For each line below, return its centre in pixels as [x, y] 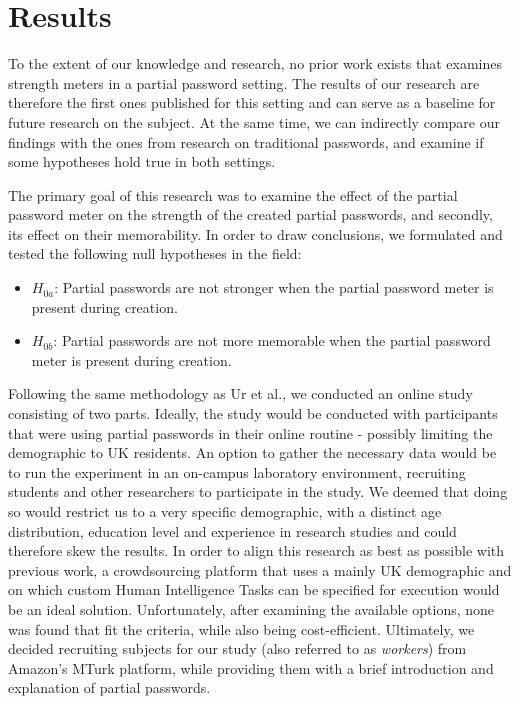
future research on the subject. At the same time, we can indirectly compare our [254, 121]
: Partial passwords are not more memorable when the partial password [272, 340]
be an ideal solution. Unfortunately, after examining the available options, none [251, 608]
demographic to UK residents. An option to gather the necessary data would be [252, 452]
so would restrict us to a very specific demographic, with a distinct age [225, 511]
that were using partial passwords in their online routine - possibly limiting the [250, 432]
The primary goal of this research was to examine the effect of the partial [233, 194]
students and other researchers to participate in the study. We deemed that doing [258, 491]
